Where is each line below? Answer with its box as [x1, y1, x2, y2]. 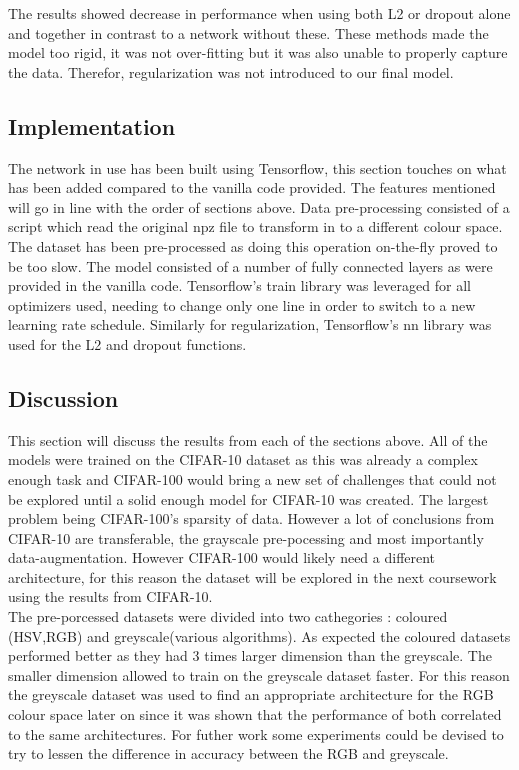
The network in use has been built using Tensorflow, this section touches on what [8, 157, 507, 178]
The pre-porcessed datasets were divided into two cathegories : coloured [8, 606, 448, 627]
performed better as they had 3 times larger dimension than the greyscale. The [8, 645, 492, 666]
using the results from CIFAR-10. [8, 586, 213, 607]
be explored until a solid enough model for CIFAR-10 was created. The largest [8, 488, 489, 509]
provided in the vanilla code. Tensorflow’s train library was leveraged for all [8, 275, 471, 296]
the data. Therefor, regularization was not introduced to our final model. [8, 61, 454, 82]
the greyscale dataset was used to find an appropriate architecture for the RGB [8, 684, 494, 705]
